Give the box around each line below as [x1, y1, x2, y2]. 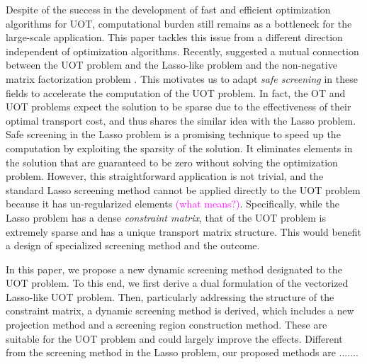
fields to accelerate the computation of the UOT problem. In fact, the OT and [6, 85, 346, 100]
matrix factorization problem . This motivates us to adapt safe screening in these [6, 71, 358, 86]
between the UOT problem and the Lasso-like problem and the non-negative [6, 57, 337, 72]
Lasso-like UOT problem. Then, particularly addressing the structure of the [6, 289, 334, 304]
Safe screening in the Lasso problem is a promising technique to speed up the [6, 127, 341, 142]
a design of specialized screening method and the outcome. [6, 238, 260, 253]
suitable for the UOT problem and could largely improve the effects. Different [6, 331, 343, 346]
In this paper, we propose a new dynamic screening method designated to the [6, 261, 342, 276]
